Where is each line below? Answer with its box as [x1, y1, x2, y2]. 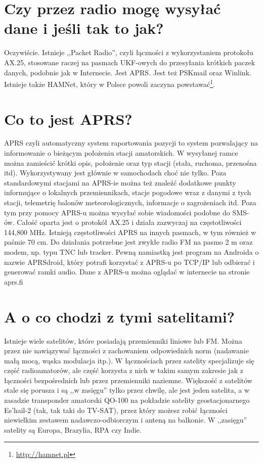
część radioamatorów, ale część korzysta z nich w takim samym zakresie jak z [4, 365, 243, 376]
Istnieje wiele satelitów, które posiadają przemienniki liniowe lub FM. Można [4, 335, 242, 346]
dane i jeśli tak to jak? [4, 18, 164, 38]
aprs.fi [4, 276, 23, 287]
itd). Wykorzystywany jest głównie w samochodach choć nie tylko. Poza [4, 167, 227, 178]
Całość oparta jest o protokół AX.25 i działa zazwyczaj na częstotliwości [17, 217, 242, 227]
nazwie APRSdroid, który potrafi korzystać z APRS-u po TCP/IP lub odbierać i [4, 256, 255, 267]
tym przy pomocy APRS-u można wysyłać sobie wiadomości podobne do [4, 207, 230, 217]
